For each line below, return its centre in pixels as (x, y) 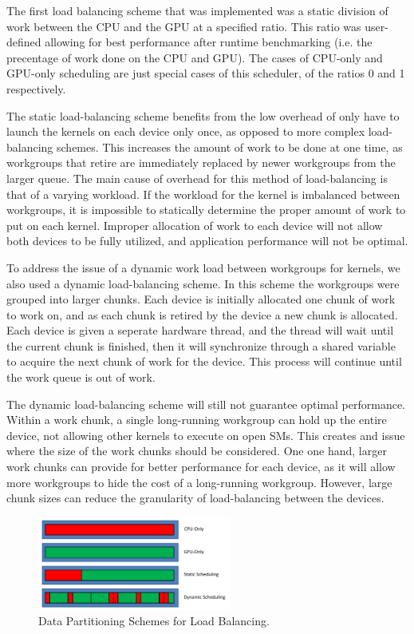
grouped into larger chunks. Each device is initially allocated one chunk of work (201, 299)
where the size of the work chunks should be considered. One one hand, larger (197, 451)
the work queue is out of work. (81, 377)
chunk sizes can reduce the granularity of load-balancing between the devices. (195, 498)
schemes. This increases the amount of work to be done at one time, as (230, 147)
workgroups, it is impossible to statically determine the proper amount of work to (206, 210)
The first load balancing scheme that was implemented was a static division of (197, 10)
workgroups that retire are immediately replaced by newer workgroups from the (201, 162)
